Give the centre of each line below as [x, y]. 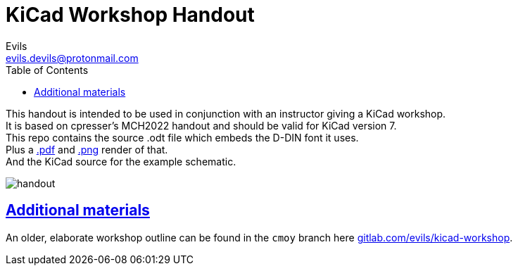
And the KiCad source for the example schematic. [121, 161]
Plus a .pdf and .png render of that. [87, 149]
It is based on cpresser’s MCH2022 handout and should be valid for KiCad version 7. [201, 125]
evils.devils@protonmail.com [72, 58]
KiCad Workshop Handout [130, 15]
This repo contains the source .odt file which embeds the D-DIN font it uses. [182, 137]
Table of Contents [47, 70]
